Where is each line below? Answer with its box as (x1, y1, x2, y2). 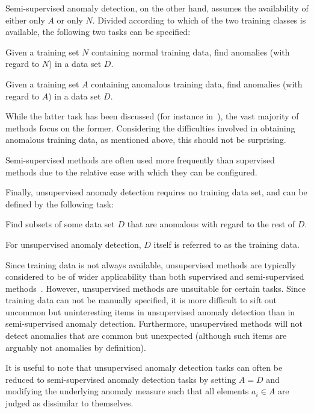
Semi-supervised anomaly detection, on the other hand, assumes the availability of (5, 2, 309, 14)
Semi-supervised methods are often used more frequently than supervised (5, 153, 275, 166)
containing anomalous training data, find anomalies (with (91, 77, 303, 90)
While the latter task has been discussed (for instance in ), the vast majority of (5, 110, 299, 122)
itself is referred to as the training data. (153, 238, 300, 250)
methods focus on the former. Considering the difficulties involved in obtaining (5, 121, 295, 134)
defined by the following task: (5, 197, 114, 210)
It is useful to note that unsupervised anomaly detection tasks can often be (5, 361, 283, 374)
